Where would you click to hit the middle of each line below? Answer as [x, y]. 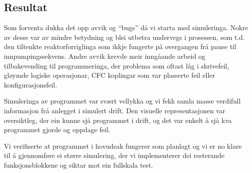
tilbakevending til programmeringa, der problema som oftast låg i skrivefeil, [117, 65]
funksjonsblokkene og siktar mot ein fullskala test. [79, 164]
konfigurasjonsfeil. [31, 84]
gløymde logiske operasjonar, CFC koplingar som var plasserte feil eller [110, 75]
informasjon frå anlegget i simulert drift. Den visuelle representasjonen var [115, 110]
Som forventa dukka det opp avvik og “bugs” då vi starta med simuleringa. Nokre [126, 27]
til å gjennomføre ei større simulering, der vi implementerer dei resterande [114, 155]
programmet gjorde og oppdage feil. [57, 130]
